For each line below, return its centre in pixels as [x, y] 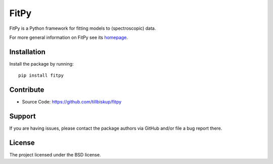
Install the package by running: [41, 64]
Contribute [27, 90]
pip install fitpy [41, 75]
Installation [27, 52]
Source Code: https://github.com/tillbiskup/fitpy [72, 102]
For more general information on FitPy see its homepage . [69, 37]
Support [22, 116]
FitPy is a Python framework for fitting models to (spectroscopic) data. [83, 28]
